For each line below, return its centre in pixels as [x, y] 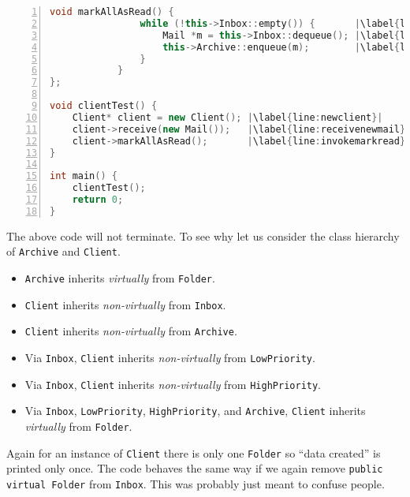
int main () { [84, 176]
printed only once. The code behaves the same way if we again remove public [195, 468]
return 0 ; [98, 200]
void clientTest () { [104, 106]
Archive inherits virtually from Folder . [120, 278]
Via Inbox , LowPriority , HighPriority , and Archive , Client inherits [195, 411]
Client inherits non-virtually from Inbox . [125, 304]
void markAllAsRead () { [112, 12]
